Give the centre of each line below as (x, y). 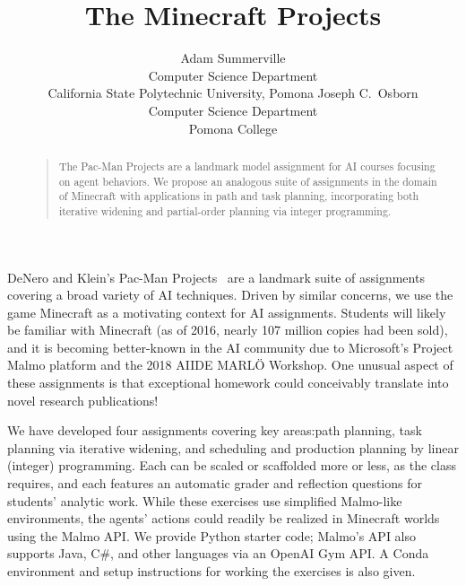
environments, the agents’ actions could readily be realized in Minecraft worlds (224, 518)
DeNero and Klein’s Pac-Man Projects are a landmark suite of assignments (216, 277)
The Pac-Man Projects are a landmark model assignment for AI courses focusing (247, 166)
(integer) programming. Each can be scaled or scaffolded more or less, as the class (232, 465)
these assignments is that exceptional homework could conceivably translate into (228, 383)
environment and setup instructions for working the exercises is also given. (211, 571)
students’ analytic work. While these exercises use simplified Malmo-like (205, 500)
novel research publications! (83, 400)
